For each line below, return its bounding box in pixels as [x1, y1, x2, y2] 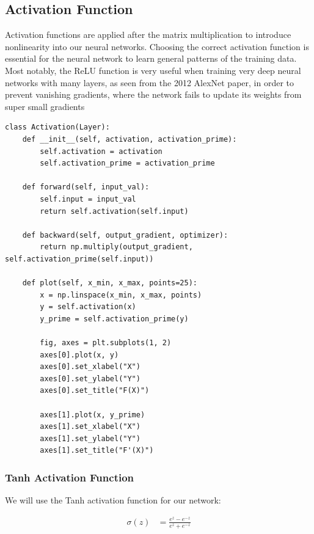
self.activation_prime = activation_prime [40, 159, 215, 168]
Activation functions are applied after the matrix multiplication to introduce [5, 28, 291, 41]
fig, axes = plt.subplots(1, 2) [40, 338, 172, 348]
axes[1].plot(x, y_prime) [40, 410, 145, 419]
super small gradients [5, 100, 85, 112]
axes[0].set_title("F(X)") [40, 386, 150, 395]
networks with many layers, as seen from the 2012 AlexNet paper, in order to [5, 76, 294, 89]
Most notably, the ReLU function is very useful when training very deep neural [5, 64, 301, 76]
